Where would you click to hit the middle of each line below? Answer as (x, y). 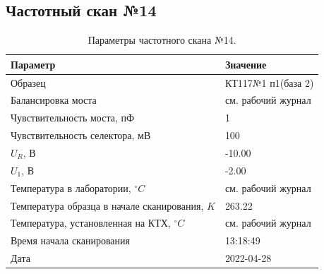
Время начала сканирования (70, 240)
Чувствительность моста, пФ (73, 118)
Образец (28, 82)
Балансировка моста (54, 100)
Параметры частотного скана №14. (162, 40)
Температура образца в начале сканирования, (107, 205)
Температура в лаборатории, (71, 187)
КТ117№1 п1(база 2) (269, 82)
